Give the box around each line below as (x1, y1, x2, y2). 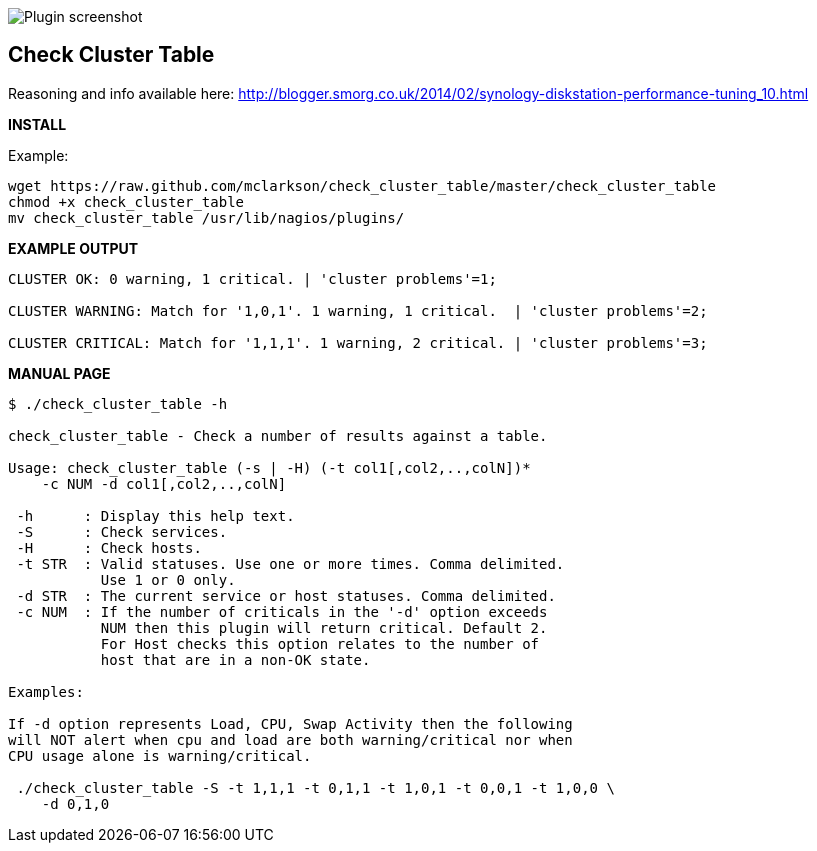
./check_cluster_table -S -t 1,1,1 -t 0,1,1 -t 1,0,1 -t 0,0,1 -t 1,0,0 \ (16, 779, 615, 796)
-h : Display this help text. (16, 507, 295, 524)
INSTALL (8, 115, 67, 133)
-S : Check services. (16, 523, 228, 540)
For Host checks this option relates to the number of (100, 635, 540, 652)
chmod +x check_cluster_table (8, 193, 245, 210)
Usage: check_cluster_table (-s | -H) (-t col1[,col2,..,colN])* (8, 459, 531, 476)
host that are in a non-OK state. (100, 651, 371, 668)
